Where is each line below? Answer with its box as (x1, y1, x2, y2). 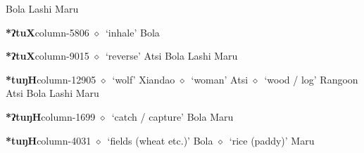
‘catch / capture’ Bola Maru (111, 109, 234, 124)
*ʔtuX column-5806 (6, 25, 89, 39)
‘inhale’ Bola (105, 25, 160, 39)
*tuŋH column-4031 (6, 133, 92, 147)
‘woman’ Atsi (191, 72, 249, 86)
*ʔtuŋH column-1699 (6, 109, 96, 124)
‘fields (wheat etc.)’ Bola (107, 133, 213, 147)
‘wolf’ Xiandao (112, 72, 175, 86)
